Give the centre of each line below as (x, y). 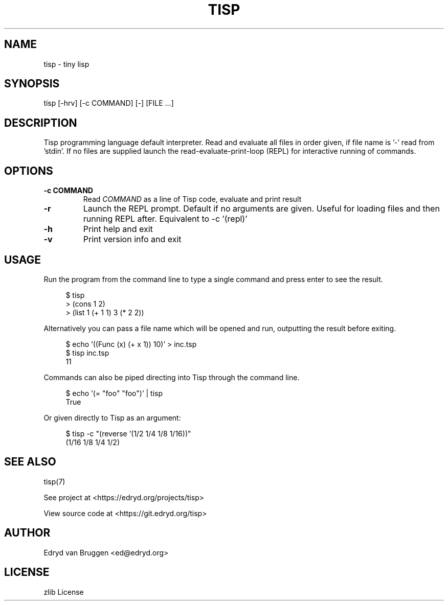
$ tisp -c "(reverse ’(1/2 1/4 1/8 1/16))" (128, 433)
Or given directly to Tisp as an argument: (112, 417)
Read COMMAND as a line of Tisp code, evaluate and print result (192, 199)
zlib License (64, 592)
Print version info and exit (132, 239)
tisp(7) (54, 481)
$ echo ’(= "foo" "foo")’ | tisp (114, 393)
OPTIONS (29, 171)
